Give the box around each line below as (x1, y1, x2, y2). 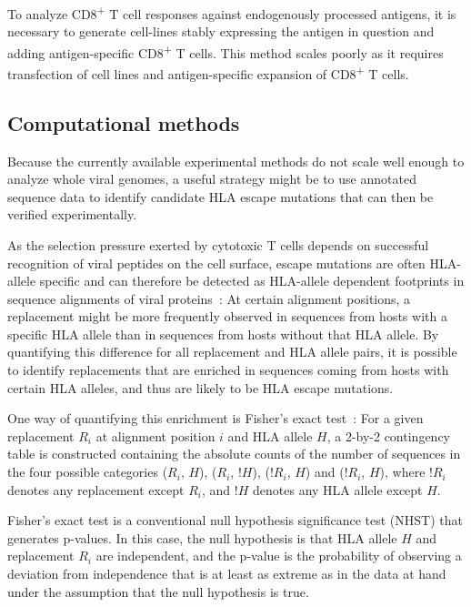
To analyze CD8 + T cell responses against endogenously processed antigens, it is (7, 2, 456, 23)
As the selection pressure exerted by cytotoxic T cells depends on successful (7, 235, 429, 254)
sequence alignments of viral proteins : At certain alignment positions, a (7, 288, 411, 308)
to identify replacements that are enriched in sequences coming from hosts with (7, 360, 449, 379)
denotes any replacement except (7, 480, 185, 499)
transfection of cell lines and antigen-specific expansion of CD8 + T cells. (7, 62, 409, 83)
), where (379, 462, 426, 481)
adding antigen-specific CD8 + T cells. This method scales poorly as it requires (7, 40, 444, 62)
